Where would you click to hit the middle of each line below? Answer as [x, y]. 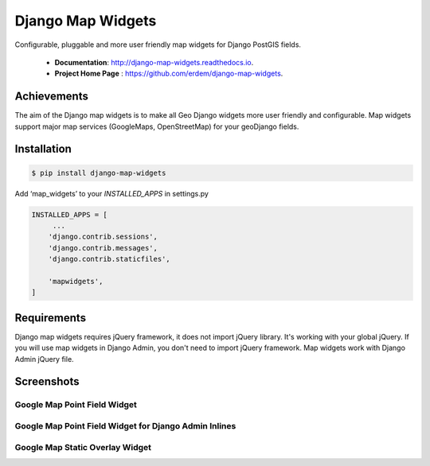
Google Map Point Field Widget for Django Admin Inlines [125, 425]
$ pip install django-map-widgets [99, 173]
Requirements [51, 318]
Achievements [52, 97]
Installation [43, 149]
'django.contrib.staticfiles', [109, 259]
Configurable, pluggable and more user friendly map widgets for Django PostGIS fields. [158, 45]
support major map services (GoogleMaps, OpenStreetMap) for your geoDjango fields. [157, 126]
